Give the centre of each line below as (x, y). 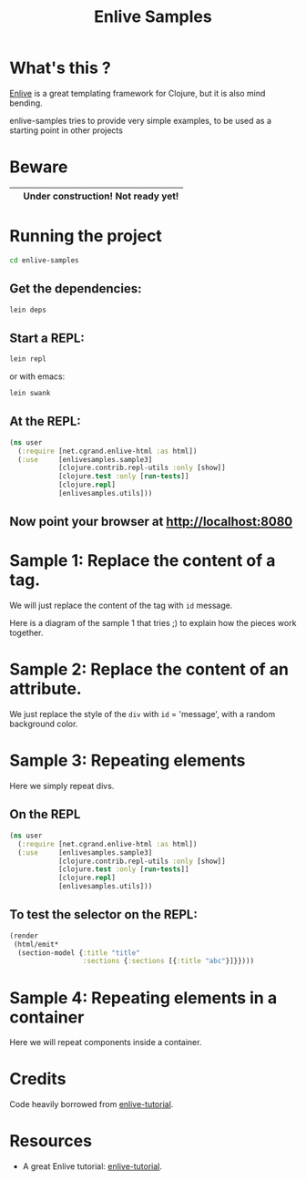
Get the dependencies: (76, 289)
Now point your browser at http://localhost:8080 (151, 522)
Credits (38, 1079)
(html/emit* (36, 944)
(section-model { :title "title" (79, 953)
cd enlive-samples (44, 260)
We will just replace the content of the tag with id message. (121, 606)
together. (26, 633)
